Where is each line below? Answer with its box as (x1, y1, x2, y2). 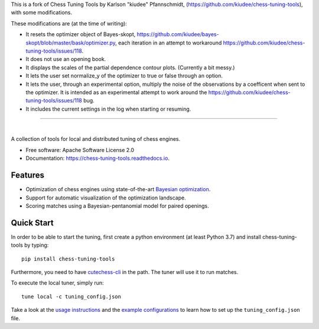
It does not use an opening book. (25, 56, 106, 63)
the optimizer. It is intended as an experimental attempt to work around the (25, 89, 207, 96)
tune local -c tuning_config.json (21, 293, 121, 300)
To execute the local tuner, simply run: (11, 279, 104, 286)
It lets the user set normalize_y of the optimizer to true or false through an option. (25, 72, 223, 79)
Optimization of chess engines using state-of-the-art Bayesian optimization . (25, 186, 211, 193)
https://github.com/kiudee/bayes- (136, 31, 219, 38)
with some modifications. (11, 9, 73, 16)
